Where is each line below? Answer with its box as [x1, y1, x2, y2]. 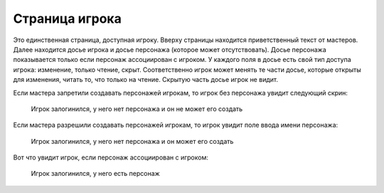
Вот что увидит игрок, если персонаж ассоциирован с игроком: [13, 153, 209, 162]
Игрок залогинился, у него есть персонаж [31, 169, 160, 178]
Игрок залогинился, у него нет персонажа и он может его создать [31, 137, 234, 145]
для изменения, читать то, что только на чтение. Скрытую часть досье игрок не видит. [13, 75, 279, 84]
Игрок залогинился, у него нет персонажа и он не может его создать [31, 104, 243, 113]
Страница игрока [13, 11, 122, 26]
